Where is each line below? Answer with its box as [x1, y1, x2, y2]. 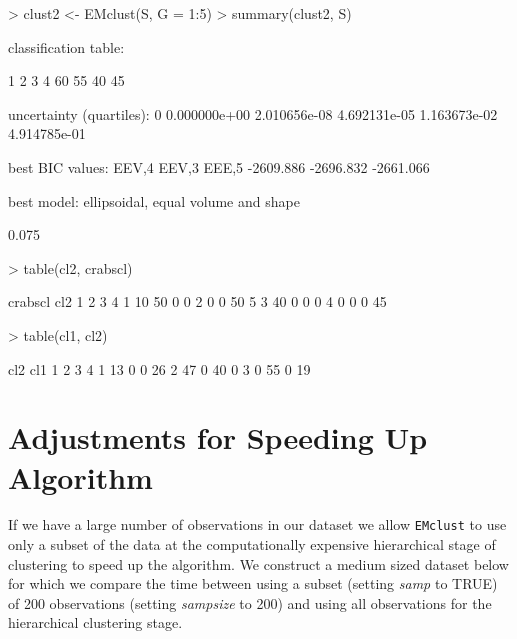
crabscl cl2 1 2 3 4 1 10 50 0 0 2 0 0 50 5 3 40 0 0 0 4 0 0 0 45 [8, 291, 387, 312]
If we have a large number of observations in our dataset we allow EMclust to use [8, 514, 507, 535]
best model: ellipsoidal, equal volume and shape [8, 190, 300, 211]
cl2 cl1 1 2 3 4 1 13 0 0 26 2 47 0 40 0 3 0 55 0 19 [8, 358, 311, 379]
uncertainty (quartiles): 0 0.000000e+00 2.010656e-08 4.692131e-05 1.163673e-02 [8, 103, 498, 124]
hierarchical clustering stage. [8, 612, 183, 633]
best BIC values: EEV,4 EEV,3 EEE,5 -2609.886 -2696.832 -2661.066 [8, 156, 430, 177]
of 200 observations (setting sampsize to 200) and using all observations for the [8, 592, 492, 613]
